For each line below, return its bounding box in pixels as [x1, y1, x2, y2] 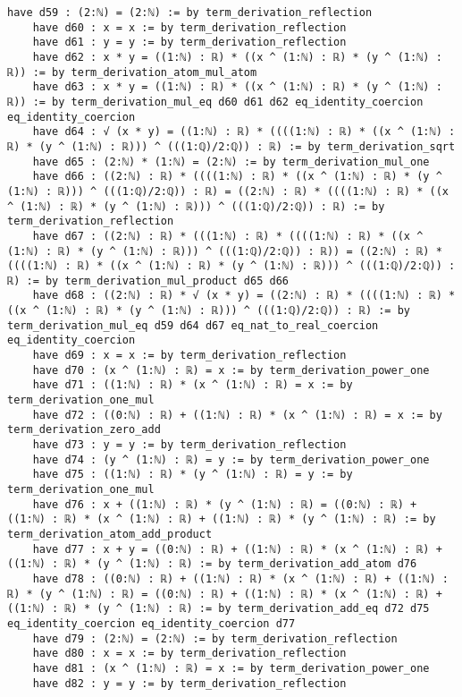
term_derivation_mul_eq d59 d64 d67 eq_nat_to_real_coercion [7, 319, 379, 332]
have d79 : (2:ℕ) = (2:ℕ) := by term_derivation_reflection [32, 632, 398, 645]
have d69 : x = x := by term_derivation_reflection [32, 349, 347, 362]
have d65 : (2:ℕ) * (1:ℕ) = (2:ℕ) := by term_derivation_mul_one [32, 155, 430, 168]
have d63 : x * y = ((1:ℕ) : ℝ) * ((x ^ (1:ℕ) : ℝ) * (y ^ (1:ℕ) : [32, 81, 442, 94]
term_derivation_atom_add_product [7, 527, 213, 540]
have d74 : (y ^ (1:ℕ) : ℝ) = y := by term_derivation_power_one [32, 453, 430, 466]
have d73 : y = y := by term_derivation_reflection [32, 438, 347, 452]
